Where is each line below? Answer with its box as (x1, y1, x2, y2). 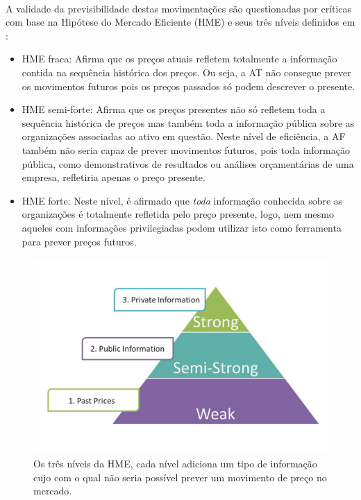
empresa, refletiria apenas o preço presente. (22, 170, 205, 184)
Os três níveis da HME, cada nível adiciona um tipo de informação (33, 456, 317, 471)
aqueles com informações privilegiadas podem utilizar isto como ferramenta (22, 220, 342, 234)
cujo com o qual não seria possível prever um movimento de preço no (33, 469, 327, 484)
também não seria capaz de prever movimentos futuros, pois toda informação (22, 142, 351, 157)
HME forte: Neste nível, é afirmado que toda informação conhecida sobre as (22, 193, 343, 207)
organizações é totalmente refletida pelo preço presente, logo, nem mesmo (22, 207, 334, 221)
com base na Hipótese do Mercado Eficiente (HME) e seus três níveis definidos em (6, 15, 355, 29)
